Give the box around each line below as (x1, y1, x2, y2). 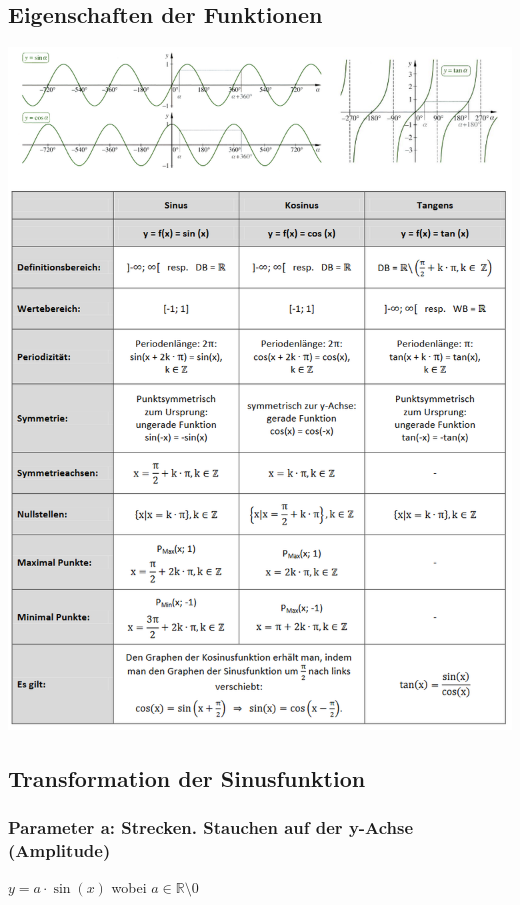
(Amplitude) (8, 838, 111, 863)
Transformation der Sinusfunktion (8, 762, 366, 793)
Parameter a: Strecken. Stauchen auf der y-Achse (8, 815, 414, 840)
